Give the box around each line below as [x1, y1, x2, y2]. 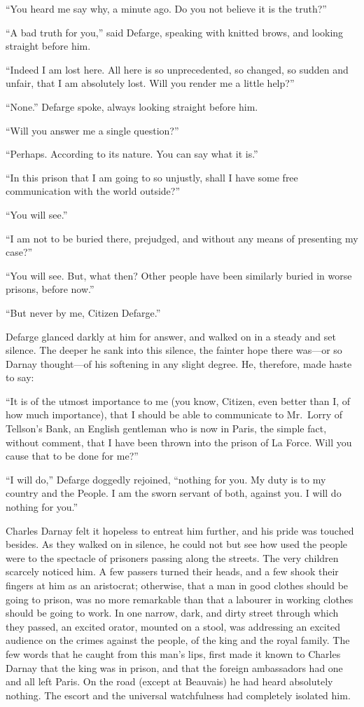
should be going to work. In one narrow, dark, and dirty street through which [6, 605, 339, 620]
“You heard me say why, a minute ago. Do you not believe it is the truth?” [6, 1, 327, 15]
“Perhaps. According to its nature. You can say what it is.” [6, 146, 258, 161]
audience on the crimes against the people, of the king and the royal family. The [6, 633, 350, 647]
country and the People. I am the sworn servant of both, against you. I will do [6, 486, 342, 500]
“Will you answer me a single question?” [6, 123, 179, 137]
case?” [6, 245, 33, 259]
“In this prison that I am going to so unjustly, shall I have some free [6, 170, 298, 184]
